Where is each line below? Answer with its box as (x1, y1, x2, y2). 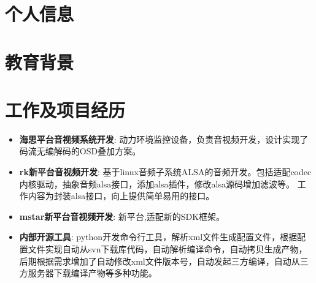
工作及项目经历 (5, 97, 126, 122)
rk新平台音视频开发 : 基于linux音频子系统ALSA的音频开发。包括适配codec (19, 165, 312, 178)
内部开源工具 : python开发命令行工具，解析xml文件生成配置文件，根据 (19, 230, 298, 243)
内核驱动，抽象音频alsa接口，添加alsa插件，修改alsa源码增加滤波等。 (19, 177, 295, 190)
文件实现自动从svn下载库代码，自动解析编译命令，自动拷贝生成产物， (28, 243, 307, 255)
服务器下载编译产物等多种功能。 (28, 266, 157, 279)
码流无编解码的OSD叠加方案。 (19, 145, 141, 157)
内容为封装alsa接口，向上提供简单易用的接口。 (28, 189, 215, 202)
